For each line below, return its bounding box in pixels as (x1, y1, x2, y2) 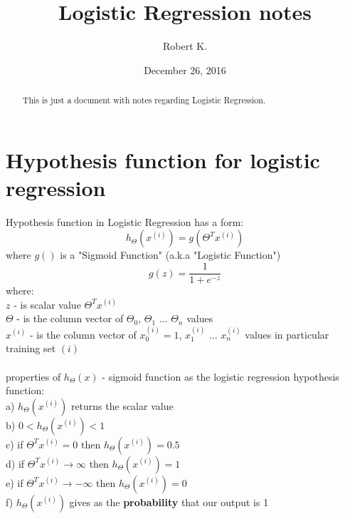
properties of (6, 369, 61, 384)
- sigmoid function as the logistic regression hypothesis (102, 369, 339, 384)
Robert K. (162, 38, 208, 53)
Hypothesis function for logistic (6, 145, 320, 174)
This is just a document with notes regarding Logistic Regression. (22, 94, 266, 106)
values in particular (245, 327, 329, 341)
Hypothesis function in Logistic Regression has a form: (6, 214, 244, 229)
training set (6, 341, 56, 356)
